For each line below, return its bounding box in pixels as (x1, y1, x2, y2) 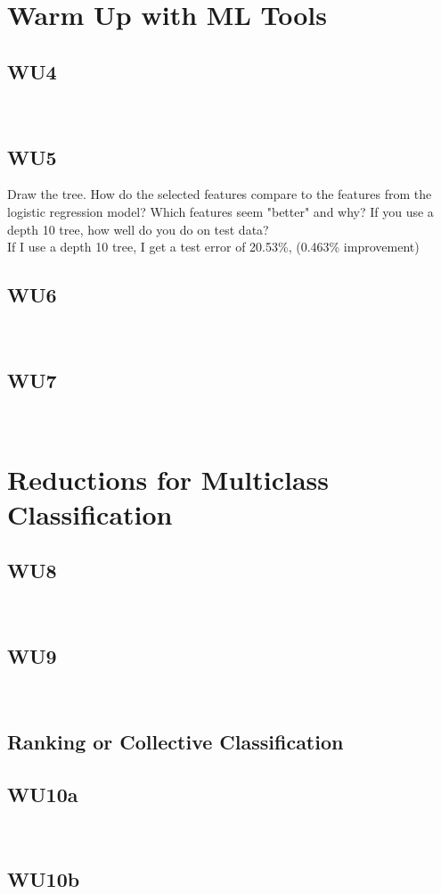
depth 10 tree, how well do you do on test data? (7, 219, 269, 238)
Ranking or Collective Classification (7, 727, 344, 755)
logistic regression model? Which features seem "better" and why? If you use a (7, 202, 434, 220)
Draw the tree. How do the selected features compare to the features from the (7, 185, 432, 203)
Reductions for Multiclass (7, 460, 329, 497)
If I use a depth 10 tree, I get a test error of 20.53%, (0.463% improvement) (7, 237, 420, 256)
